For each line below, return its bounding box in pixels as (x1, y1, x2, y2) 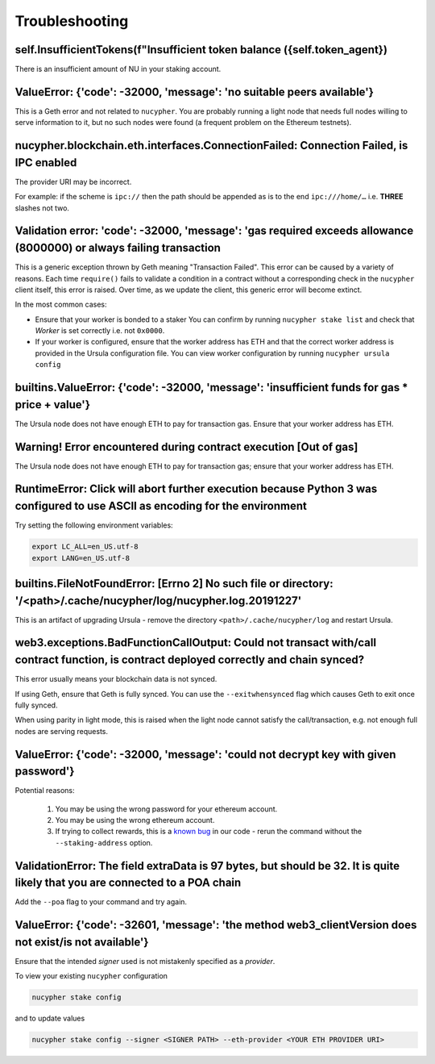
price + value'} (14, 398, 91, 411)
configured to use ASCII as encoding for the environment (14, 499, 308, 513)
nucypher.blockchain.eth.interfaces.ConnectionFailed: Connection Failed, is (14, 139, 408, 152)
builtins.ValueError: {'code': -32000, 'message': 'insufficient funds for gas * (14, 381, 408, 394)
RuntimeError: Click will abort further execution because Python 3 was (14, 482, 378, 496)
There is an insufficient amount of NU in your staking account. (14, 65, 222, 74)
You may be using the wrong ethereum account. (55, 815, 215, 824)
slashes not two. (14, 202, 70, 213)
